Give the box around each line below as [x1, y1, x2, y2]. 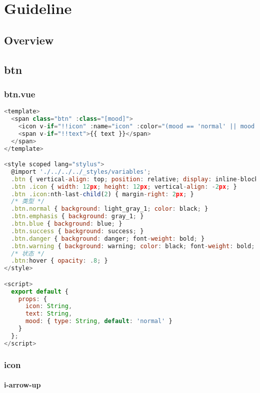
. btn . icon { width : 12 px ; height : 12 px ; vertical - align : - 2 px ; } [11, 183, 237, 190]
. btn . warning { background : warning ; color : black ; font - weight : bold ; [11, 242, 255, 250]
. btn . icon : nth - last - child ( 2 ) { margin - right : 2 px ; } [11, 190, 194, 198]
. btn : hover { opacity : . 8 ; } [11, 257, 108, 265]
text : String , [25, 310, 72, 318]
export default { [11, 288, 68, 295]
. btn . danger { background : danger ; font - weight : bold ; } [11, 235, 205, 242]
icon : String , [25, 303, 72, 310]
